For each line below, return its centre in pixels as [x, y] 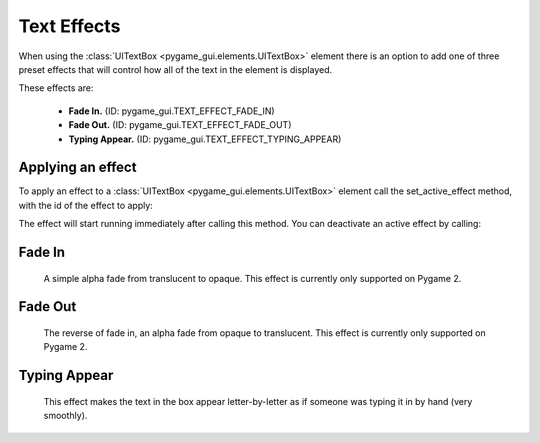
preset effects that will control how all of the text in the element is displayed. [175, 69]
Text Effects [69, 26]
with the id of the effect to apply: [86, 205]
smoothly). [65, 416]
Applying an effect [77, 167]
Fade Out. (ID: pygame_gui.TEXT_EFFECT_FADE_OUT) [180, 125]
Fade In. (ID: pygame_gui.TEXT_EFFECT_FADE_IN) [171, 111]
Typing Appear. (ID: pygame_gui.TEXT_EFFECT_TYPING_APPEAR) [205, 139]
